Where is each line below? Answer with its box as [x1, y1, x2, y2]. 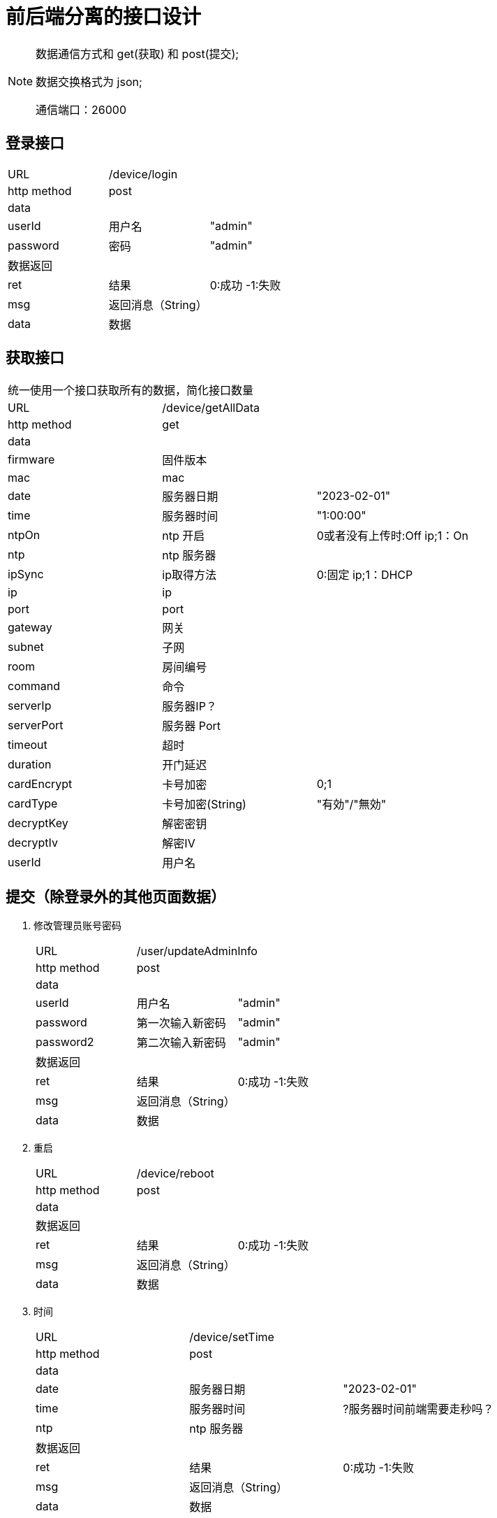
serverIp [8, 699, 52, 713]
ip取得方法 [162, 568, 217, 582]
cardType [8, 796, 58, 811]
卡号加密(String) [162, 797, 246, 812]
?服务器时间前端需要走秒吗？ [343, 1402, 494, 1417]
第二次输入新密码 [136, 1036, 226, 1050]
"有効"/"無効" [316, 797, 387, 812]
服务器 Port [162, 719, 221, 733]
